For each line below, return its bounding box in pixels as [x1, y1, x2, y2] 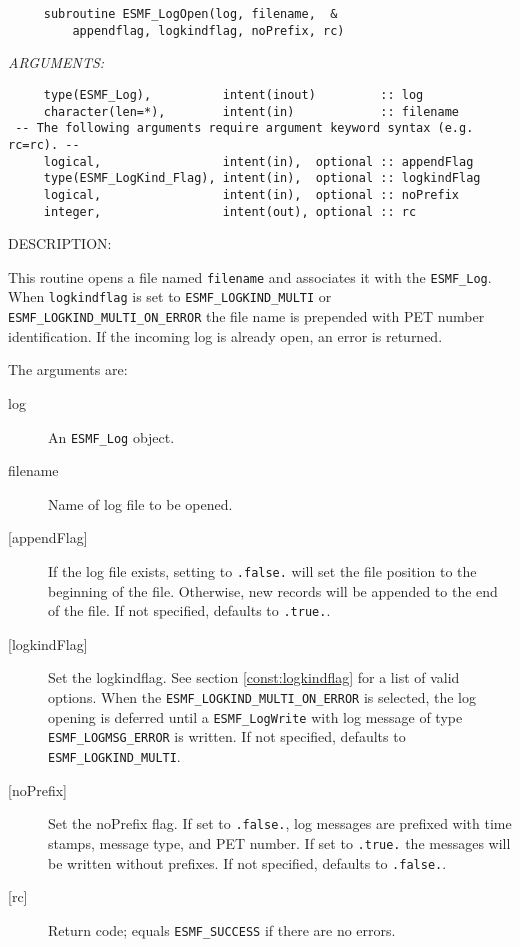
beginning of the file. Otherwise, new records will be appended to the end [48, 580, 498, 601]
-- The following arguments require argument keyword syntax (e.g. [15, 121, 474, 136]
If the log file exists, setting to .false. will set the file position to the [48, 560, 477, 581]
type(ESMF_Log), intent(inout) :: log [43, 87, 424, 102]
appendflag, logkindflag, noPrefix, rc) [72, 23, 345, 38]
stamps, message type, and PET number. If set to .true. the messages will [48, 832, 511, 853]
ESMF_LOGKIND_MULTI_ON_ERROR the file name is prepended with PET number [8, 306, 485, 327]
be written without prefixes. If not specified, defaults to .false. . [48, 852, 447, 873]
